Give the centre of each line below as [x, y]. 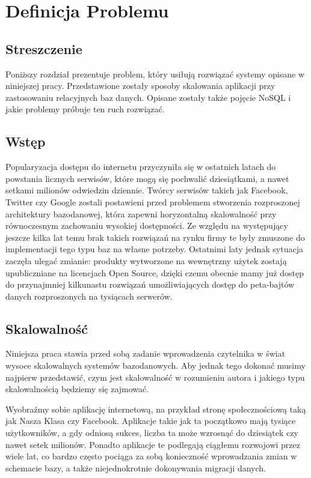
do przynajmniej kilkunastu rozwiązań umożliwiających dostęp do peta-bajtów [150, 284]
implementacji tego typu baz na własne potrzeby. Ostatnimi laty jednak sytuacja [154, 249]
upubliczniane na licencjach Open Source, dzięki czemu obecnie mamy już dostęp [155, 272]
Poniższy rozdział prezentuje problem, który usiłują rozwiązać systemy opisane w [155, 74]
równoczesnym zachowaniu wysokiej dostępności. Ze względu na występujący [147, 225]
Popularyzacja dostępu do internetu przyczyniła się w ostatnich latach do [141, 167]
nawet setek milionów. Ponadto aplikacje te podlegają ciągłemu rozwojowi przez [153, 444]
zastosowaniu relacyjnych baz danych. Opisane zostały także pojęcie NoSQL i [148, 97]
